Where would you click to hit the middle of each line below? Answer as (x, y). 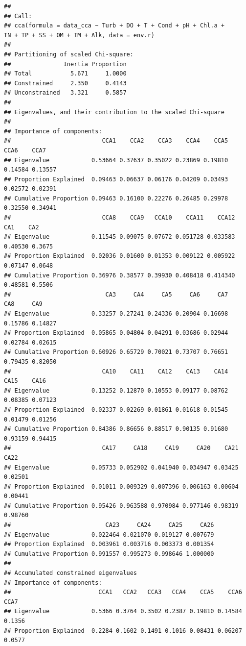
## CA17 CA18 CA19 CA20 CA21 (121, 448)
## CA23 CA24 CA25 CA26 (109, 525)
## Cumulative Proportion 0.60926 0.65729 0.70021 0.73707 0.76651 (116, 352)
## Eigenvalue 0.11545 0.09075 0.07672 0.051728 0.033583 (120, 237)
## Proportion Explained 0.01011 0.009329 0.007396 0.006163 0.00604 (121, 486)
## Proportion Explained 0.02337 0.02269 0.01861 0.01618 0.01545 (116, 410)
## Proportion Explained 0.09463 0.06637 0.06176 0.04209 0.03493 (116, 179)
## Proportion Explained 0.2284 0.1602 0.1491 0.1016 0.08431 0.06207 (123, 631)
